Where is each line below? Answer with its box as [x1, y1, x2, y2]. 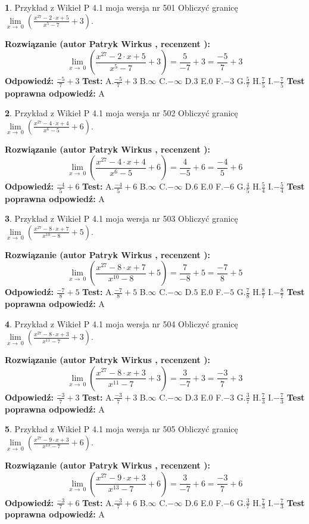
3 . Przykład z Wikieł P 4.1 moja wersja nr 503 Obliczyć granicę [5, 212, 238, 225]
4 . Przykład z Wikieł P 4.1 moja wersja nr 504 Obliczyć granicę [5, 317, 238, 330]
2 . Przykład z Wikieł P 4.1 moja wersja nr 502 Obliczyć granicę [5, 107, 238, 119]
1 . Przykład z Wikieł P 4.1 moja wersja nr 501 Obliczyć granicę [5, 1, 238, 13]
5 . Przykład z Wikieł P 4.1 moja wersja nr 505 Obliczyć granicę [5, 423, 238, 435]
